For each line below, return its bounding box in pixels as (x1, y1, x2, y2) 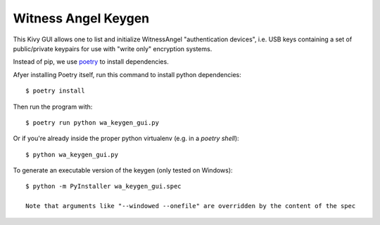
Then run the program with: (13, 102, 93, 111)
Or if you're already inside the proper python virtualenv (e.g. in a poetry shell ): (13, 134, 239, 143)
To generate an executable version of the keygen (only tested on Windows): (13, 166, 233, 175)
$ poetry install (25, 87, 85, 95)
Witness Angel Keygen (13, 11, 150, 26)
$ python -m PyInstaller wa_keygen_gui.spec (25, 182, 182, 191)
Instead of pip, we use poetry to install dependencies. (13, 57, 169, 66)
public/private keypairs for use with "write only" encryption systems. (13, 44, 213, 53)
